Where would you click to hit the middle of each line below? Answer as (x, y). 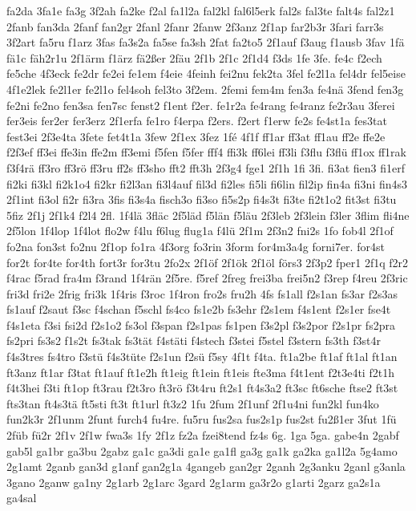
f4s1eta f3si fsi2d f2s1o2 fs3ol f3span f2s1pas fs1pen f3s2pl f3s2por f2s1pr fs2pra (201, 324)
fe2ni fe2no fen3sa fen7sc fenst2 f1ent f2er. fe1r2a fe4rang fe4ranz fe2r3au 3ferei (201, 105)
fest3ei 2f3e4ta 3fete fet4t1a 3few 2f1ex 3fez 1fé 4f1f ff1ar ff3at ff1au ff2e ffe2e (196, 136)
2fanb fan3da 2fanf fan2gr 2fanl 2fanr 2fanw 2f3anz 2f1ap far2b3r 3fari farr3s (195, 26)
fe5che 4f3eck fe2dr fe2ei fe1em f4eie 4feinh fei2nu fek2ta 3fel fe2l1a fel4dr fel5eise (206, 73)
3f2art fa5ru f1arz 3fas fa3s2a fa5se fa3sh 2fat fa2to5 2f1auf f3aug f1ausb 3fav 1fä (206, 42)
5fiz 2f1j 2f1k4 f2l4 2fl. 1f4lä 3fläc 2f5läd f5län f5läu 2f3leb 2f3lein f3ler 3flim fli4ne (208, 215)
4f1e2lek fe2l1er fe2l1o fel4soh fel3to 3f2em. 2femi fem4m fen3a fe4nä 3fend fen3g (205, 89)
